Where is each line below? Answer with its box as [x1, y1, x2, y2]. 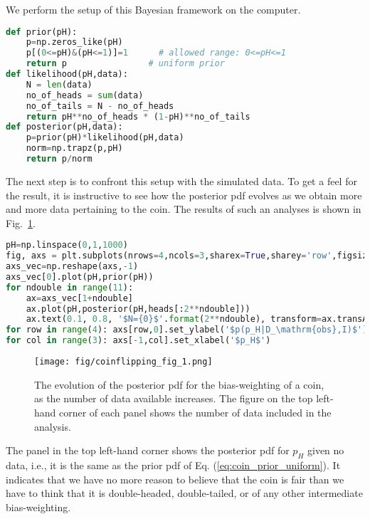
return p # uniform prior [26, 58, 225, 69]
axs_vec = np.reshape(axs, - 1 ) [6, 261, 139, 272]
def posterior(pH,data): [6, 122, 123, 132]
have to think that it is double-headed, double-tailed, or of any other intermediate [6, 486, 363, 500]
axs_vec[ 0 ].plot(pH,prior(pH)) [6, 271, 154, 282]
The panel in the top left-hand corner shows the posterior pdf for [6, 443, 290, 458]
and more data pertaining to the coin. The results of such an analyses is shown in [6, 201, 361, 216]
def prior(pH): [6, 26, 78, 37]
